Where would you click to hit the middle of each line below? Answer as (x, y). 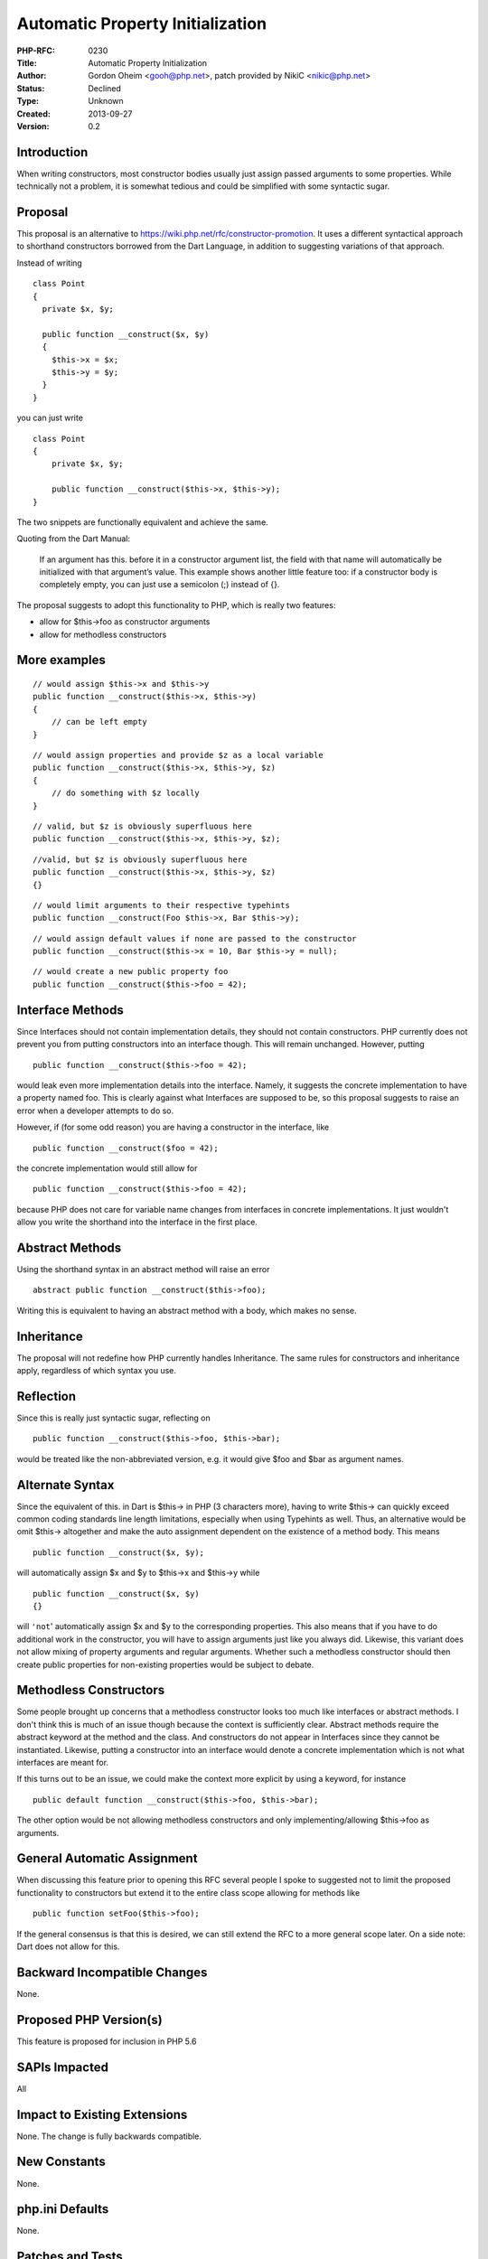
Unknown (106, 101)
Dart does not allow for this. (68, 1946)
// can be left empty (99, 722)
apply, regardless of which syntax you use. (96, 1371)
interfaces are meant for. (62, 1763)
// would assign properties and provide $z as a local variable (178, 755)
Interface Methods (70, 1010)
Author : (32, 76)
